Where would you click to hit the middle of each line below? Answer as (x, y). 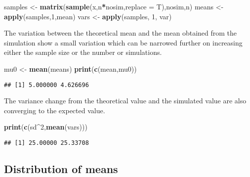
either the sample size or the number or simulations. (83, 52)
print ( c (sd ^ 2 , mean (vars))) (46, 127)
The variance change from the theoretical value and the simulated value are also (125, 101)
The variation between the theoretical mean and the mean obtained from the (121, 33)
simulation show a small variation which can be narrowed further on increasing (123, 42)
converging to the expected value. (55, 110)
